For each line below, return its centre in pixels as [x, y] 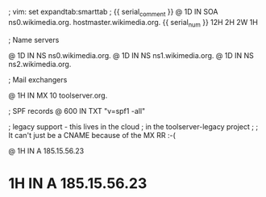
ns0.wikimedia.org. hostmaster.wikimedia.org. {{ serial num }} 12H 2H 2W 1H [133, 23]
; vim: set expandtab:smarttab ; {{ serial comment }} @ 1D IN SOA [113, 13]
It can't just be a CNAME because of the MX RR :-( [92, 135]
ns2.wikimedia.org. [40, 64]
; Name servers [34, 40]
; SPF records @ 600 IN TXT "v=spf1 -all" [77, 111]
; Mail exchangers [38, 79]
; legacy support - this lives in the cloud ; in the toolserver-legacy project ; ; [133, 126]
